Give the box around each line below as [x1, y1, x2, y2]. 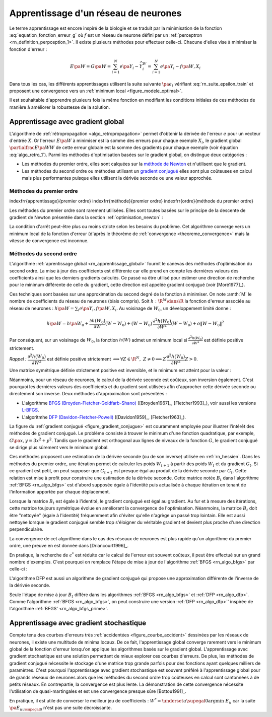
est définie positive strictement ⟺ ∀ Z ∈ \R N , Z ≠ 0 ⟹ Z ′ [47, 355, 167, 362]
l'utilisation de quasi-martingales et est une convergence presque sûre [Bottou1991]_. [9, 688, 186, 694]
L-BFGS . [22, 407, 40, 413]
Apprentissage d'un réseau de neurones [9, 8, 182, 19]
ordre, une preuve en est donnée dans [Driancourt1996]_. [9, 543, 128, 549]
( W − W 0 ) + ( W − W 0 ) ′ [105, 320, 153, 327]
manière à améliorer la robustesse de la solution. [9, 104, 110, 110]
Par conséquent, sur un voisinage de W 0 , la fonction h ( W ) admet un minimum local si [9, 337, 187, 344]
